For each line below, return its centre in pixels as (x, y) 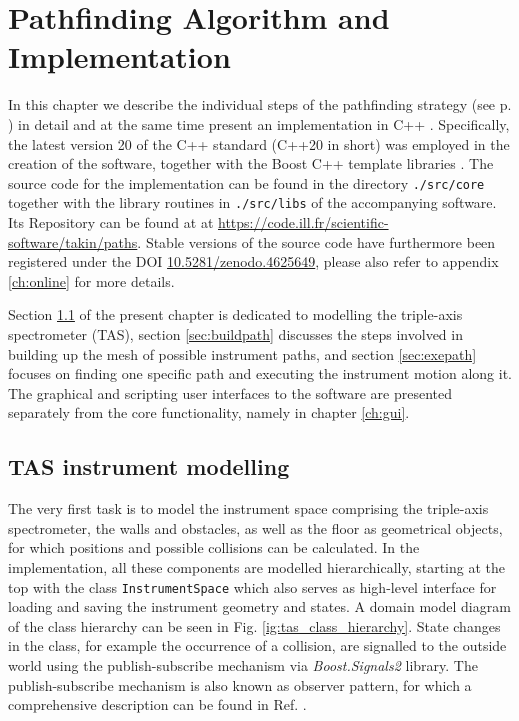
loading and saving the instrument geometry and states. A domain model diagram (259, 606)
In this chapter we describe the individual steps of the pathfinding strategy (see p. (260, 104)
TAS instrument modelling (149, 466)
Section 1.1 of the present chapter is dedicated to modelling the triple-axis (235, 314)
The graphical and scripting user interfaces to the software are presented (230, 392)
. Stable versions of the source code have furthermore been (316, 241)
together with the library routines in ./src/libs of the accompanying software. (252, 202)
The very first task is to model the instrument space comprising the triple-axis (248, 508)
